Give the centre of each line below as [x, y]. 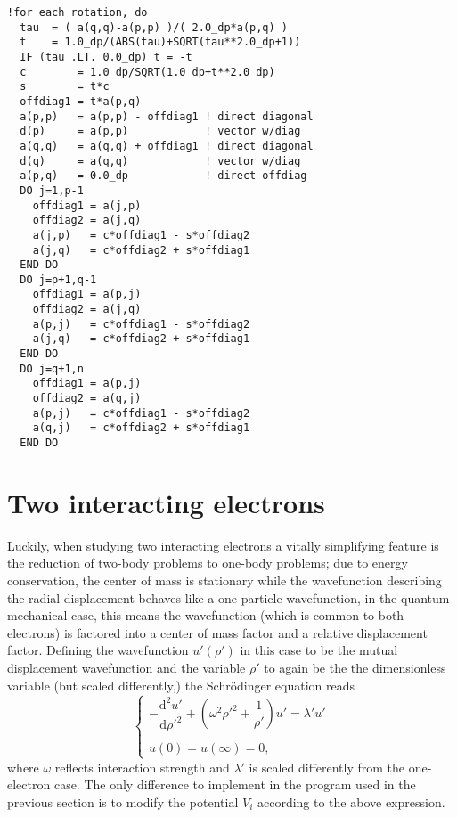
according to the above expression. [351, 801]
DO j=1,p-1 [52, 190]
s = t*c [65, 87]
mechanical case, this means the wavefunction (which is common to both [206, 615]
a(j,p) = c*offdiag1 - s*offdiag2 [141, 235]
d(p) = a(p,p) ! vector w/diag [160, 131]
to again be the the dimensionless [355, 667]
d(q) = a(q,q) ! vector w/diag [160, 161]
